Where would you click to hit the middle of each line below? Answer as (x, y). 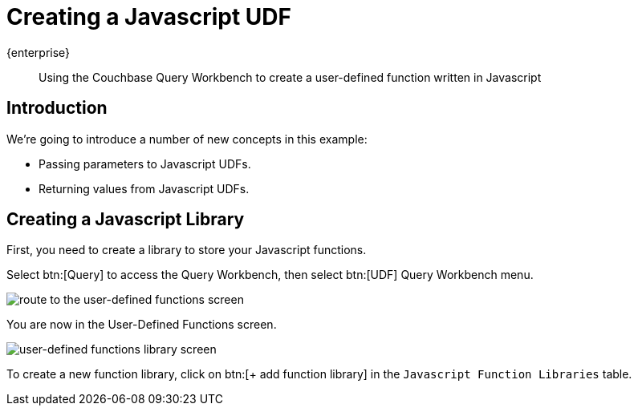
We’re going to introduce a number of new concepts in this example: (187, 139)
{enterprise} (39, 52)
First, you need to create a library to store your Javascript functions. (187, 250)
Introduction (57, 108)
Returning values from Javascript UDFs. (144, 188)
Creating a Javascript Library (126, 220)
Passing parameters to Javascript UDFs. (145, 164)
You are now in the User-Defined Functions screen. (142, 325)
